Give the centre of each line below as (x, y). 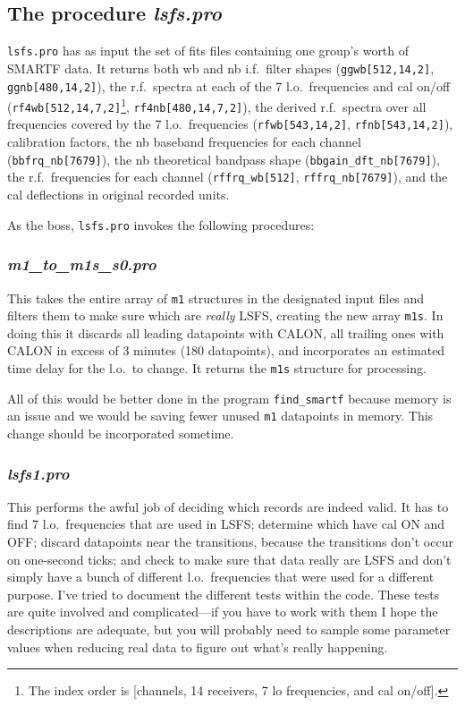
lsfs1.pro (38, 473)
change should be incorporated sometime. (121, 433)
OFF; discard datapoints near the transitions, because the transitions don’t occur (230, 541)
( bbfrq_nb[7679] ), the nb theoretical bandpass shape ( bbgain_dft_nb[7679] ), (224, 159)
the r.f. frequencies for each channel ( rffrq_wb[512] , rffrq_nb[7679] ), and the (228, 177)
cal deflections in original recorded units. (118, 195)
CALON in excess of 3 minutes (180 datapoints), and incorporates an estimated (226, 350)
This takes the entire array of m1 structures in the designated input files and (216, 298)
